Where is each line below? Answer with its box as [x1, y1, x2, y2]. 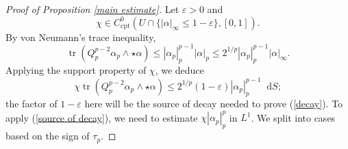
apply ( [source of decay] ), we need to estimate [5, 110, 198, 124]
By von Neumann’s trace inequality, [5, 29, 156, 44]
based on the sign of [5, 128, 90, 143]
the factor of [5, 96, 58, 111]
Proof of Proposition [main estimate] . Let [5, 2, 179, 16]
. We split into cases [251, 110, 336, 124]
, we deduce [155, 63, 204, 77]
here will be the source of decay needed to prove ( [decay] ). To [84, 96, 343, 111]
